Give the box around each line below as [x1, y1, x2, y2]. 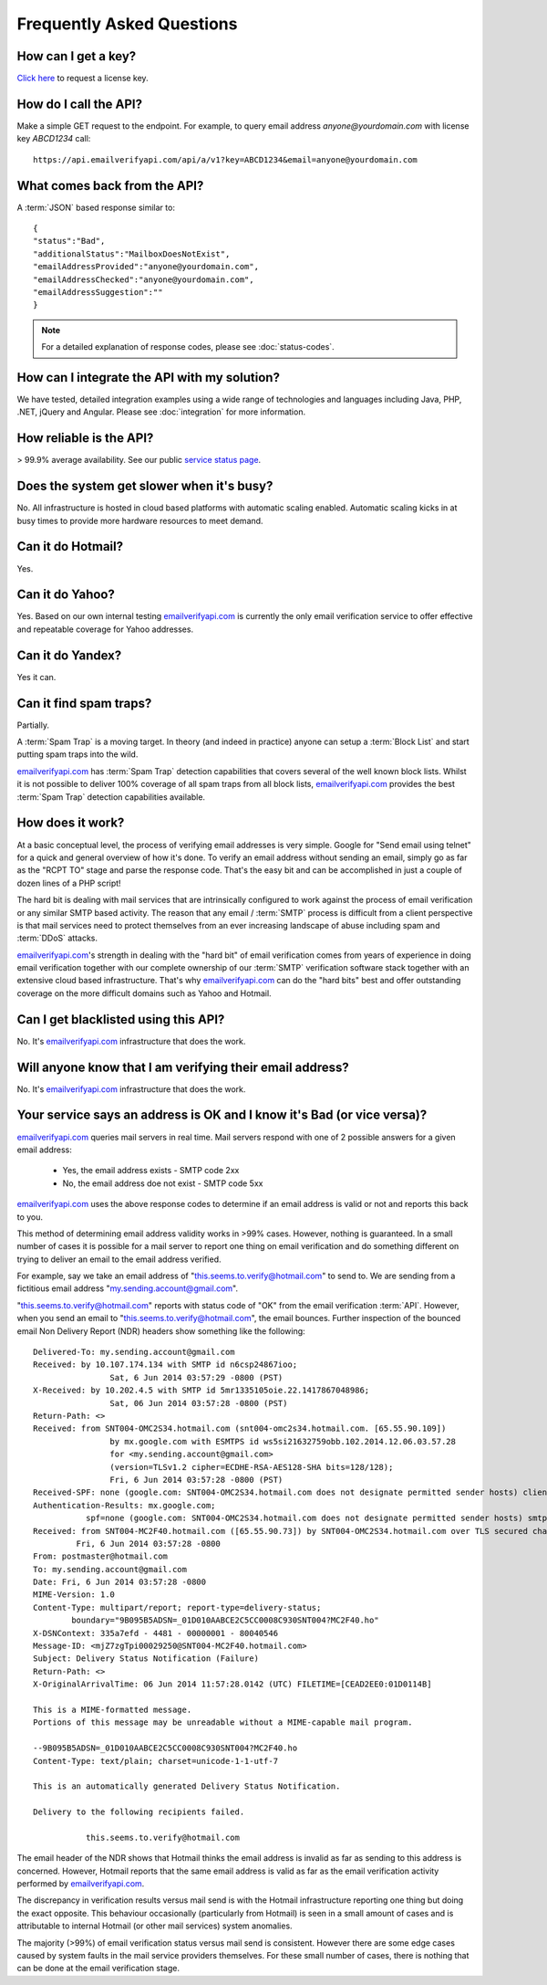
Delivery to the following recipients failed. [33, 1807, 245, 1817]
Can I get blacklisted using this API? [16, 1012, 225, 1027]
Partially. [16, 719, 50, 730]
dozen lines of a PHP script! [16, 877, 122, 888]
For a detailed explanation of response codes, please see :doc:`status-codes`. [41, 341, 335, 352]
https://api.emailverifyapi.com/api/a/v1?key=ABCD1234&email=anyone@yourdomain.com [33, 154, 418, 164]
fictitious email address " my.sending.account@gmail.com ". [16, 1283, 239, 1294]
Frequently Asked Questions [16, 14, 238, 34]
